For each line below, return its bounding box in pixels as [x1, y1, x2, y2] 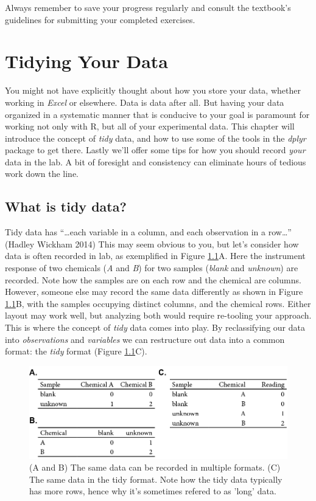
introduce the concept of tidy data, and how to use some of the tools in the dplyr [5, 131, 306, 144]
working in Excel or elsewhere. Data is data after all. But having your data [5, 95, 284, 108]
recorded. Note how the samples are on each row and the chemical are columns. [5, 273, 301, 286]
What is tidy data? [5, 197, 127, 216]
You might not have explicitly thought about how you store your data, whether [5, 84, 301, 97]
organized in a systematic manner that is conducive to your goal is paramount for [5, 108, 310, 120]
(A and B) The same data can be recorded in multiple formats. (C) [29, 461, 281, 474]
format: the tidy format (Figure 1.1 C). [5, 345, 147, 358]
